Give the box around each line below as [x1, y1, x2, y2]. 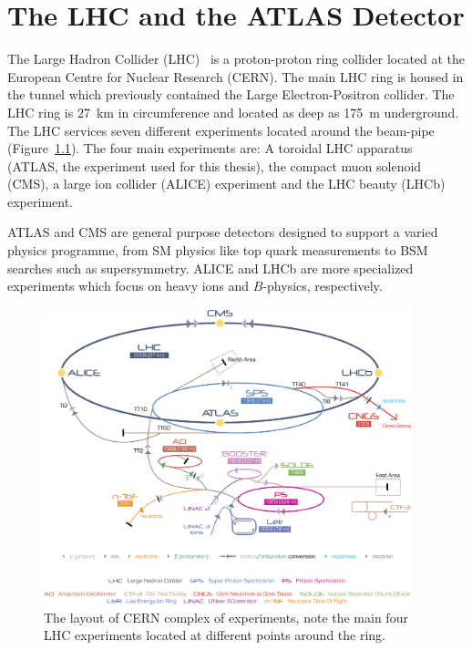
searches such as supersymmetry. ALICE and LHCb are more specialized [7, 258, 414, 277]
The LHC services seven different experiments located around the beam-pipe [7, 120, 435, 139]
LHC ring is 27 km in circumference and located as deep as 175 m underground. [7, 102, 459, 121]
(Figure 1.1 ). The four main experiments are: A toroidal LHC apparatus [7, 139, 413, 158]
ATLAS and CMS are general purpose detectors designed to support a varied [7, 222, 438, 242]
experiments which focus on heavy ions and [7, 276, 250, 295]
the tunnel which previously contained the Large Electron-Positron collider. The [7, 85, 455, 104]
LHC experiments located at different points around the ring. [44, 625, 386, 645]
